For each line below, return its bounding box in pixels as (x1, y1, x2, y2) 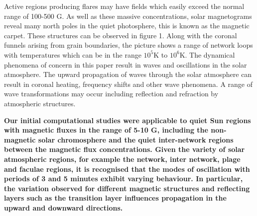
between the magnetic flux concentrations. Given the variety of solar (4, 144, 245, 154)
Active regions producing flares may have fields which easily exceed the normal (4, 1, 245, 11)
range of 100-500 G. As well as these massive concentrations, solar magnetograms (4, 10, 252, 21)
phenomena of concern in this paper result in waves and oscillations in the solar (4, 59, 247, 70)
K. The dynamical (179, 49, 235, 60)
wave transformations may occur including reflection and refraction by (4, 88, 219, 99)
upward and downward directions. (4, 202, 123, 213)
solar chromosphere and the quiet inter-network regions (38, 134, 234, 144)
